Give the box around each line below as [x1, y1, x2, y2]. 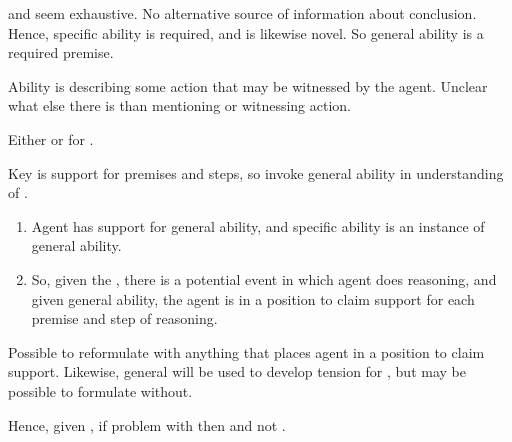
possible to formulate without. [8, 380, 193, 401]
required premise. [8, 42, 114, 63]
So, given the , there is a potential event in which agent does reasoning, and [31, 268, 497, 289]
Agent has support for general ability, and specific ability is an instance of [31, 215, 485, 236]
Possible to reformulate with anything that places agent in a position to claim [8, 341, 485, 362]
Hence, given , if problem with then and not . [8, 414, 286, 435]
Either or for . [8, 128, 94, 149]
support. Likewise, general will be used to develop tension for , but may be [8, 361, 466, 382]
